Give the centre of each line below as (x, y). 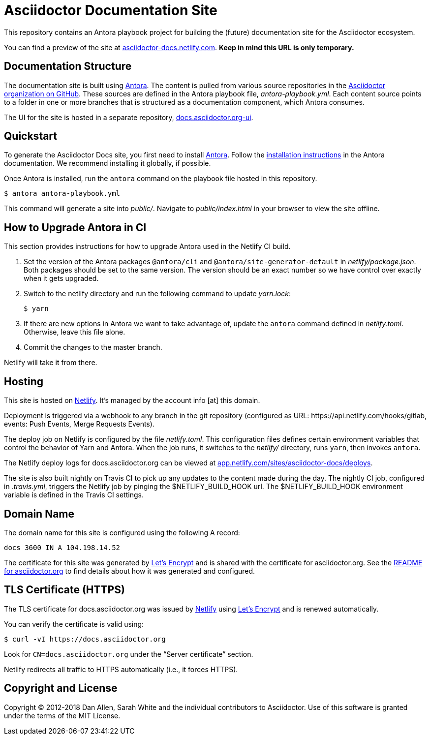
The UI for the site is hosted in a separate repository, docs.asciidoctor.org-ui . (129, 117)
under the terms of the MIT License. (62, 715)
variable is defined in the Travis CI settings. (74, 495)
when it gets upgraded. (61, 278)
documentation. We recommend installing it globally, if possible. (107, 163)
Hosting (24, 381)
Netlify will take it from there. (51, 363)
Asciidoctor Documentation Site (111, 10)
